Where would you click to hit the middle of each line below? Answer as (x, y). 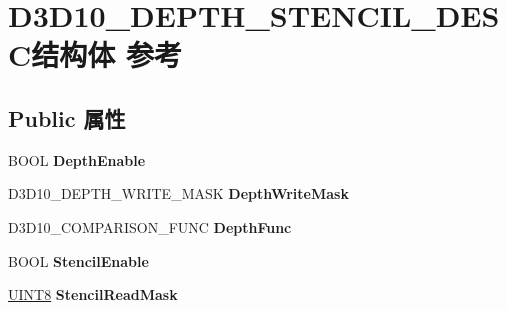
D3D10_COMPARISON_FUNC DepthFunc (150, 226)
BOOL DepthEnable (77, 159)
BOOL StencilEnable (78, 260)
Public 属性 (67, 117)
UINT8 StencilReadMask (93, 294)
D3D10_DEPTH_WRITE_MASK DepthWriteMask (178, 193)
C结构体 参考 (95, 54)
